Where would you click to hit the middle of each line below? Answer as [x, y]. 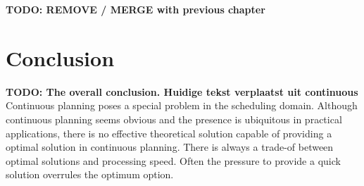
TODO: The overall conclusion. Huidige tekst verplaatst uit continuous [182, 91]
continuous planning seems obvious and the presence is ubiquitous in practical [174, 119]
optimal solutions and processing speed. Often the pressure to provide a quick [173, 160]
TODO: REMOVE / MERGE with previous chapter [136, 9]
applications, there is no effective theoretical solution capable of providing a [169, 133]
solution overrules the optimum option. [90, 174]
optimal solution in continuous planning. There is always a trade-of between [170, 147]
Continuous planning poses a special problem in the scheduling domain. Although [182, 105]
